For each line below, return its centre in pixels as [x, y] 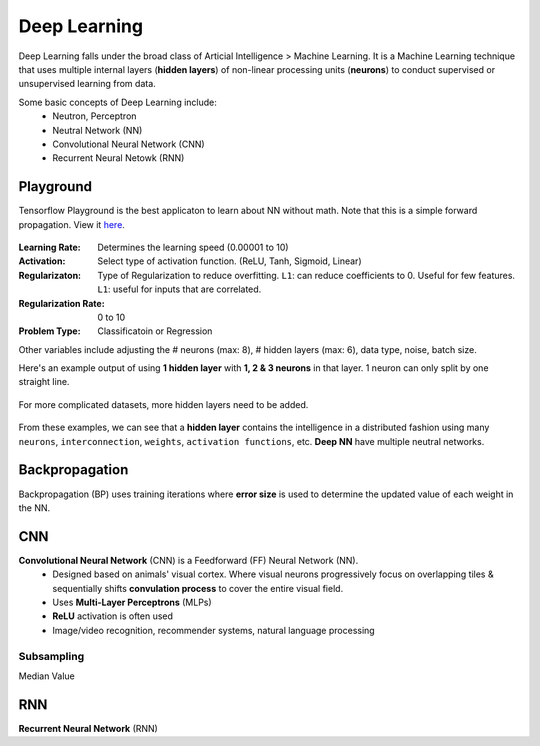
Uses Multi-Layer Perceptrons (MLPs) [132, 602]
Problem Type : [49, 331]
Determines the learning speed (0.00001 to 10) [193, 247]
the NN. [34, 507]
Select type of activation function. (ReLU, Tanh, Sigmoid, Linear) [229, 261]
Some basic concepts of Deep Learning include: [117, 102]
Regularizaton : [50, 275]
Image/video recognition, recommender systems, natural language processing [213, 630]
